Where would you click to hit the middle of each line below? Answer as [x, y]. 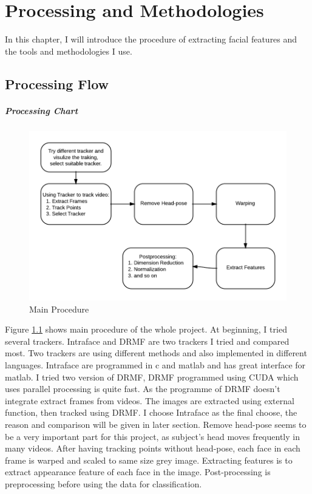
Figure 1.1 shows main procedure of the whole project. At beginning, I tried [146, 329]
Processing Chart [42, 110]
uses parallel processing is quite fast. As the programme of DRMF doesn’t [143, 389]
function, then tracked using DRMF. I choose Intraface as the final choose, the [151, 412]
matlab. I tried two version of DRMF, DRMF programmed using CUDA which [152, 377]
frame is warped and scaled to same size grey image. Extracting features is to [149, 460]
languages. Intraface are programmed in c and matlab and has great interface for [155, 365]
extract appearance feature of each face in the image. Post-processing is [138, 472]
